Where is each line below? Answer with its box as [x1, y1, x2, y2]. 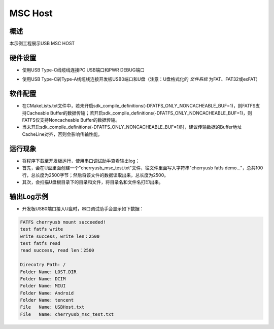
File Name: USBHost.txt [20, 304, 85, 310]
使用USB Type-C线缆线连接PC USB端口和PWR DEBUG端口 [22, 66, 145, 73]
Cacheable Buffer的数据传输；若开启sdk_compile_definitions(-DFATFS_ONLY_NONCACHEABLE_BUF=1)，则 [26, 109, 252, 116]
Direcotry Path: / [20, 262, 66, 268]
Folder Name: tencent [20, 297, 74, 303]
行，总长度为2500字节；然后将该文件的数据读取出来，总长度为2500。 [22, 172, 169, 178]
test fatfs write [20, 226, 63, 232]
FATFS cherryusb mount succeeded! [20, 219, 106, 225]
